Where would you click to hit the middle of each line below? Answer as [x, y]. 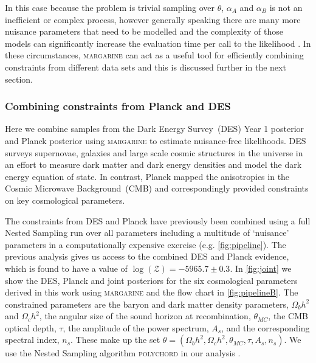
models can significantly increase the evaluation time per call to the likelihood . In [158, 43]
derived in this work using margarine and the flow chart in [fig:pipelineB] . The [152, 292]
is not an [286, 7]
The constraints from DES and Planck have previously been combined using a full [158, 220]
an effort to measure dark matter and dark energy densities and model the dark [153, 164]
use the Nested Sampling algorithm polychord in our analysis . [123, 353]
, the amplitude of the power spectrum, [136, 327]
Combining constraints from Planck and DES [118, 106]
